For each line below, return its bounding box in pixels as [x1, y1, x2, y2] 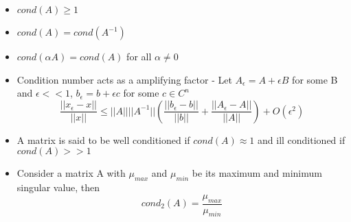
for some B [292, 72, 338, 86]
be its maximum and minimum [192, 166, 322, 180]
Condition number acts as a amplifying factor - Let [16, 72, 232, 86]
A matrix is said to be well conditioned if [16, 132, 190, 147]
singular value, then [16, 180, 100, 195]
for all [126, 49, 152, 63]
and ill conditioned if [258, 132, 346, 147]
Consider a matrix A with [16, 166, 126, 180]
